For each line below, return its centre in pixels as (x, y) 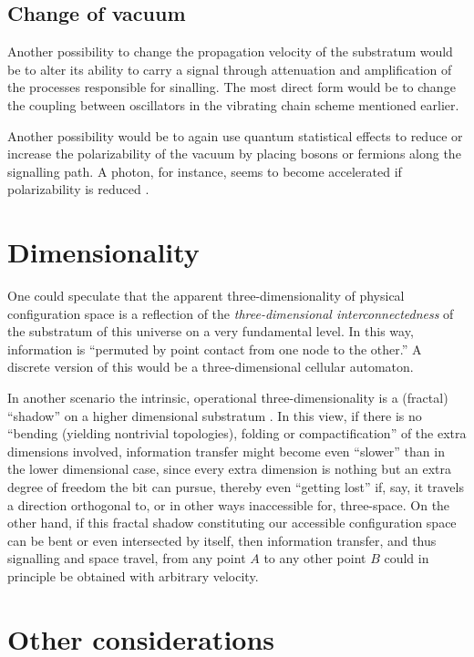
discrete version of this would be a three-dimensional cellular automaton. (211, 367)
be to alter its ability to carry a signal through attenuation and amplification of (230, 69)
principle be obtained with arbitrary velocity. (133, 575)
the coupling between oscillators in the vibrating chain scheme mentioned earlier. (233, 104)
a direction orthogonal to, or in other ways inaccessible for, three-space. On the (229, 504)
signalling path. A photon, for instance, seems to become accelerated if (205, 171)
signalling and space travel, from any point (127, 558)
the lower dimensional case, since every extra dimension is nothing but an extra (230, 469)
